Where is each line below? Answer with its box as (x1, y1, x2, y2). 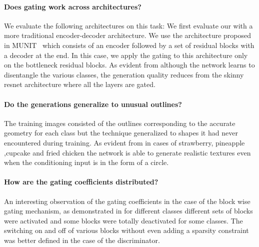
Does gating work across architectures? (4, 1, 141, 11)
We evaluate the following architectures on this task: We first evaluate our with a (4, 20, 253, 30)
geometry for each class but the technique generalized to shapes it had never (4, 127, 238, 138)
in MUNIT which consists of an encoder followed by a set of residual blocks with (4, 39, 254, 50)
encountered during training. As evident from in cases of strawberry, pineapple (4, 137, 245, 147)
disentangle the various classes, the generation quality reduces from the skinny (4, 69, 244, 79)
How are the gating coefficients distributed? (4, 176, 158, 187)
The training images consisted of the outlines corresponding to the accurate (4, 117, 235, 128)
